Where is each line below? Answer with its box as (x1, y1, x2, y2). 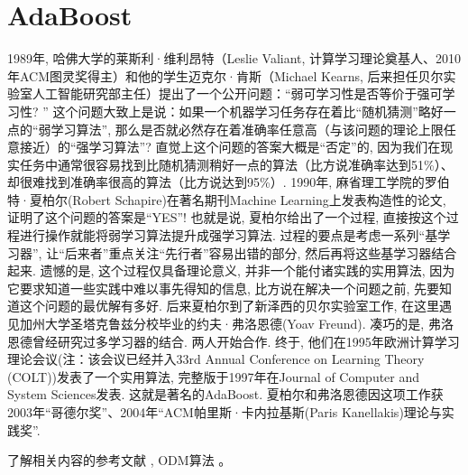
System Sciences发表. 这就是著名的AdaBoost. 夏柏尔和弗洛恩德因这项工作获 (7, 385, 444, 404)
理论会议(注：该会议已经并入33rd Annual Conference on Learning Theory (7, 349, 425, 368)
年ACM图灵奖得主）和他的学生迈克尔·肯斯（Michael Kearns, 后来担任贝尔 (7, 66, 444, 85)
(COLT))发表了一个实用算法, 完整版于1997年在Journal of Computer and (7, 367, 420, 386)
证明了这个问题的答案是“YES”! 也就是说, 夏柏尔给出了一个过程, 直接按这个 (7, 208, 446, 227)
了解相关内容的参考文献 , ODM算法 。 (7, 451, 232, 470)
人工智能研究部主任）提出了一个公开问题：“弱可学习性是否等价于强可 (32, 84, 443, 103)
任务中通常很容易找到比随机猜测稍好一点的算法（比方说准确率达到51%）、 (19, 154, 454, 173)
